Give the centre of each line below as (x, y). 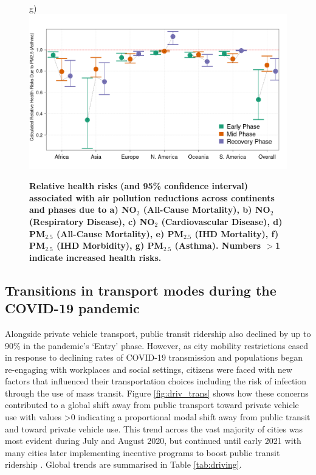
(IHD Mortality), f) (237, 233)
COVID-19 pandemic (72, 308)
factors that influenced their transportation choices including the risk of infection (156, 381)
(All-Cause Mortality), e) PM (120, 233)
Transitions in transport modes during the (141, 290)
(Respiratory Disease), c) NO (92, 221)
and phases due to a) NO (83, 210)
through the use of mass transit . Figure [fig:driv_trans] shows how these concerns (157, 393)
